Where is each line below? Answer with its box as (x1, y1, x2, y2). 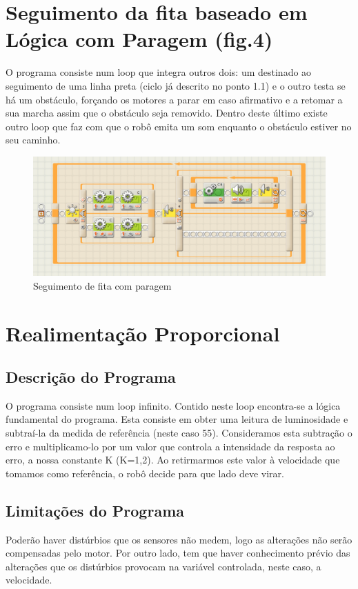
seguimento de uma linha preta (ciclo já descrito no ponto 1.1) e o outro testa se (6, 78, 346, 92)
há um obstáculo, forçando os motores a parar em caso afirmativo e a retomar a (6, 92, 343, 106)
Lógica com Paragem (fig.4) (6, 25, 273, 53)
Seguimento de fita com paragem (33, 278, 172, 292)
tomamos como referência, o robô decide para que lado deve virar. (6, 466, 284, 480)
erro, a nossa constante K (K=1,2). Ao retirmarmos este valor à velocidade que (6, 452, 340, 467)
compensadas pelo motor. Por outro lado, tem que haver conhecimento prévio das (6, 546, 350, 560)
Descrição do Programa (6, 366, 176, 388)
